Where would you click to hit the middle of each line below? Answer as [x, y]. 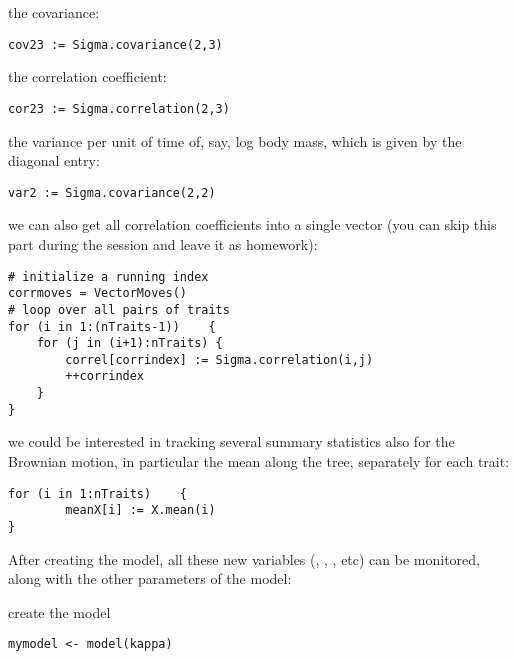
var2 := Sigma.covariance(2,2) [112, 192]
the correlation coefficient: [87, 76]
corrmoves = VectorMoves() [97, 293]
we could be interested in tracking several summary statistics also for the [231, 441]
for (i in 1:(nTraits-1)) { [112, 326]
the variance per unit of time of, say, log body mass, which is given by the [235, 140]
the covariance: [54, 12]
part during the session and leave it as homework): [163, 243]
